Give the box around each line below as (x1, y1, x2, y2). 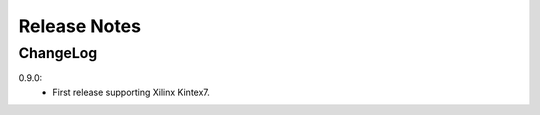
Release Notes (18, 15, 142, 37)
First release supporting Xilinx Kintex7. (52, 86, 210, 98)
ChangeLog (18, 44, 98, 62)
